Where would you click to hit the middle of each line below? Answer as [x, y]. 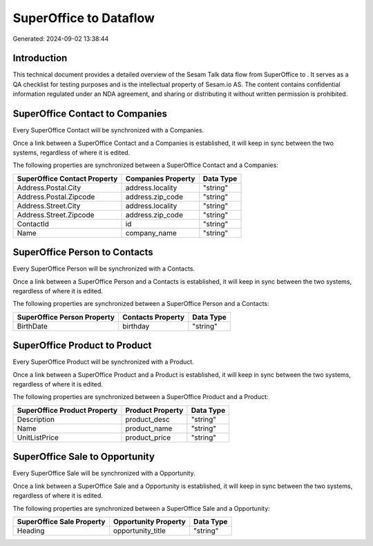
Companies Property [160, 178]
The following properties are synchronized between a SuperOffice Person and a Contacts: [141, 304]
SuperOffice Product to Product [82, 345]
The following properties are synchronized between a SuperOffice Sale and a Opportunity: [142, 508]
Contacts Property [153, 317]
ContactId [33, 224]
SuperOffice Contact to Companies [90, 114]
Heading [31, 530]
